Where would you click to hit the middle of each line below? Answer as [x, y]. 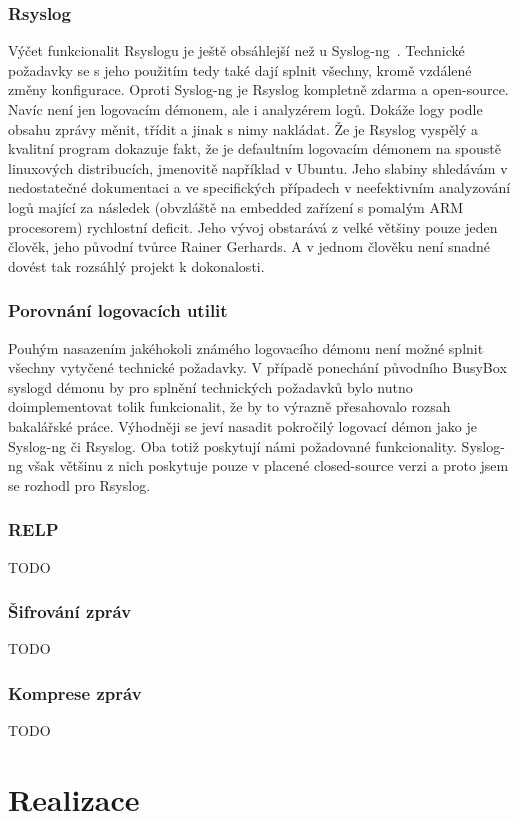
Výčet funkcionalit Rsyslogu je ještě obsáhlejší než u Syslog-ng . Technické [236, 50]
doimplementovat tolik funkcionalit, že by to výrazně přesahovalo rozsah [229, 406]
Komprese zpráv [75, 692]
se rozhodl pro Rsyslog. [79, 484]
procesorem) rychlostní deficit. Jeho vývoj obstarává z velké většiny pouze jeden [253, 226]
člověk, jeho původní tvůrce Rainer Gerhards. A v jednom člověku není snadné [249, 246]
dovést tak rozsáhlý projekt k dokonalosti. [136, 265]
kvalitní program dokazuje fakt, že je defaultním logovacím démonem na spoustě [254, 148]
